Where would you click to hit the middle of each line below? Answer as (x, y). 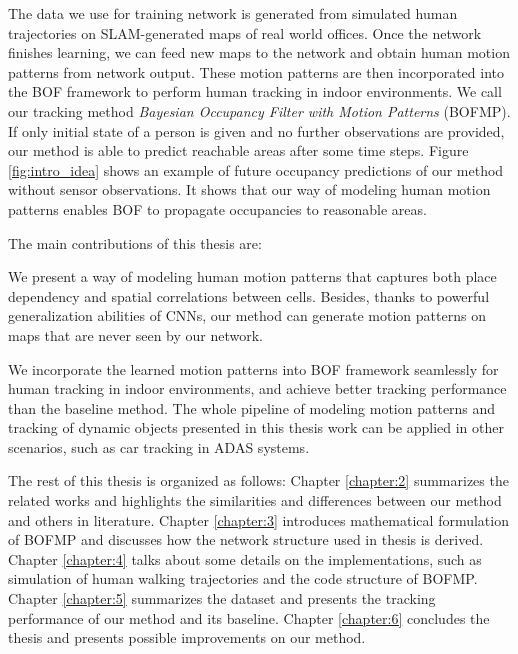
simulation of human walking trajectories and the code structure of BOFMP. (243, 578)
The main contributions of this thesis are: (135, 242)
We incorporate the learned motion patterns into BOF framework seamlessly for (253, 368)
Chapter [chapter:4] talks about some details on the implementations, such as (245, 558)
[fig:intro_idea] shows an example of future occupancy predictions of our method (256, 169)
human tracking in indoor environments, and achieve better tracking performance (257, 388)
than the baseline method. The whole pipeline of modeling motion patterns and (252, 407)
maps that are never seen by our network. (136, 334)
